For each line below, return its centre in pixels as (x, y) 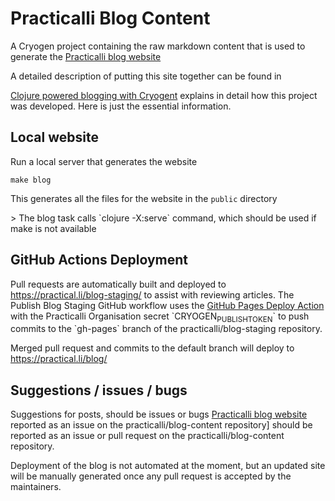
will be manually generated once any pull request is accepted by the (151, 476)
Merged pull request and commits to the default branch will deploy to (152, 348)
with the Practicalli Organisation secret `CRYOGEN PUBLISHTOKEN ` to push (160, 317)
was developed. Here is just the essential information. (121, 106)
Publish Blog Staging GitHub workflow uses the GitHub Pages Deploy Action (167, 305)
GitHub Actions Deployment (99, 260)
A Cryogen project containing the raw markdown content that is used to (158, 46)
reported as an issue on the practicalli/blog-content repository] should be (161, 425)
